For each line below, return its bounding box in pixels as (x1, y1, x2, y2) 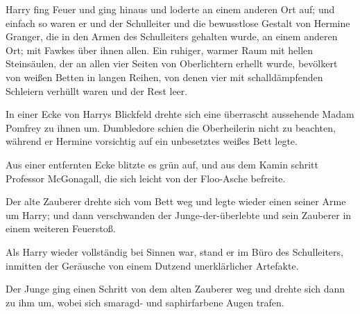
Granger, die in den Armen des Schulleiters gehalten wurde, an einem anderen (6, 29, 338, 44)
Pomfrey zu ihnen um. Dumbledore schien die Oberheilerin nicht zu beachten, (6, 120, 336, 134)
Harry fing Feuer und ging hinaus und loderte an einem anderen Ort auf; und (6, 2, 335, 16)
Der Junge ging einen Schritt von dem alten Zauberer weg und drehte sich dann (6, 281, 345, 296)
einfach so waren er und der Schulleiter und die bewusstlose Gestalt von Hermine (6, 15, 350, 30)
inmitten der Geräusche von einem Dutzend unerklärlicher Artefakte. (6, 258, 299, 272)
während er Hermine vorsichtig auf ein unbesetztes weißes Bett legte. (6, 134, 298, 148)
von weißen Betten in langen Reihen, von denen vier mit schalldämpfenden (6, 69, 323, 84)
